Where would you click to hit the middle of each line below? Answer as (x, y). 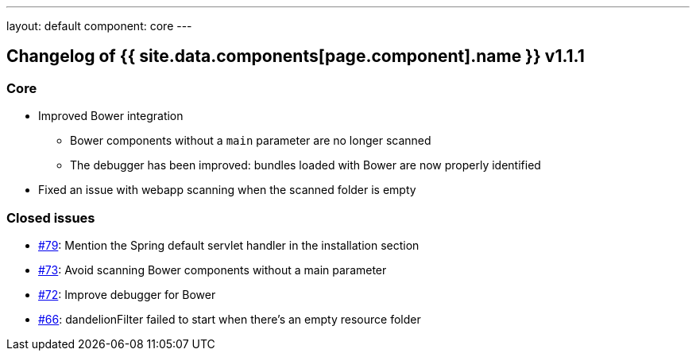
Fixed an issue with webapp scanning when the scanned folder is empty (227, 190)
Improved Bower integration (111, 116)
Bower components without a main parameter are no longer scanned (251, 141)
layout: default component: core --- (99, 26)
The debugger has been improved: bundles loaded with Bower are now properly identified (305, 165)
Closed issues (51, 217)
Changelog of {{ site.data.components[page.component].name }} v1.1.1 (296, 56)
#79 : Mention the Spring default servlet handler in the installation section (229, 245)
